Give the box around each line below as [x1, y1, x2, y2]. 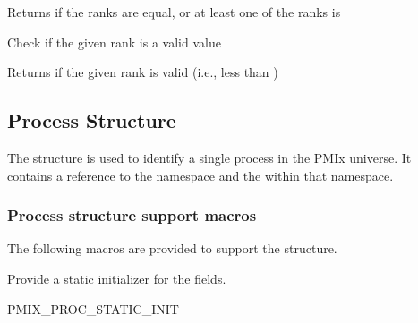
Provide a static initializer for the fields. [7, 268, 226, 287]
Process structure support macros [7, 204, 257, 226]
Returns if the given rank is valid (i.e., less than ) [7, 63, 278, 81]
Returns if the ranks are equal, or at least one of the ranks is [7, 3, 341, 21]
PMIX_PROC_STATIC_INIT [7, 299, 179, 318]
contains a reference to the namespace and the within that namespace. [7, 166, 394, 184]
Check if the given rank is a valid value [7, 32, 221, 51]
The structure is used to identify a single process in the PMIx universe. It [7, 148, 412, 166]
